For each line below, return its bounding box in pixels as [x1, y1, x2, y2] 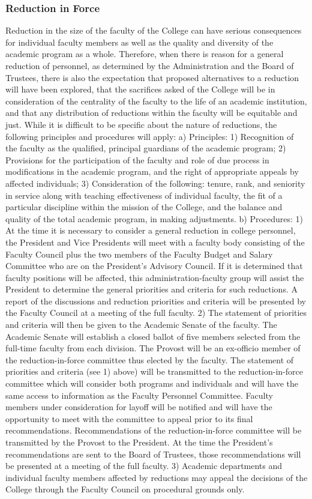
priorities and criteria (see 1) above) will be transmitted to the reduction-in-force [5, 365, 303, 378]
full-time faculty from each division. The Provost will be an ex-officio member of [5, 342, 301, 354]
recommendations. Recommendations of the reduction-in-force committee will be [5, 424, 302, 437]
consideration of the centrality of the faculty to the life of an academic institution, [5, 94, 307, 107]
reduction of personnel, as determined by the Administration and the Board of [5, 59, 294, 71]
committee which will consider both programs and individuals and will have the [5, 377, 299, 390]
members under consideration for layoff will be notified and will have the [5, 401, 272, 413]
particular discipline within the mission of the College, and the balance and [5, 201, 283, 213]
